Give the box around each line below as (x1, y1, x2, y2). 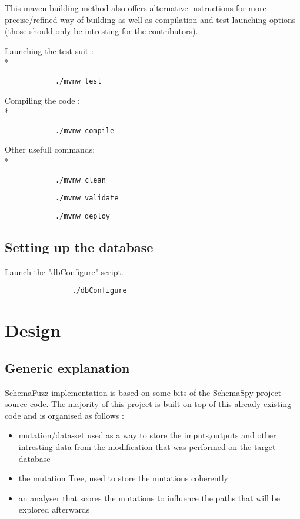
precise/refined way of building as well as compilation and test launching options (5, 13, 296, 25)
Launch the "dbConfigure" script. (5, 265, 124, 277)
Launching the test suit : (5, 44, 94, 57)
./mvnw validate (55, 194, 119, 203)
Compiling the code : (5, 94, 80, 106)
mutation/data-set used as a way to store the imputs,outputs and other (18, 429, 276, 441)
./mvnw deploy (55, 211, 110, 220)
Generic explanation (5, 358, 130, 376)
